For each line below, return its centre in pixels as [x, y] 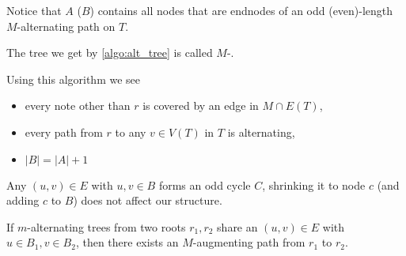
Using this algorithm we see [74, 79]
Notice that [34, 10]
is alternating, [261, 132]
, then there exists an [127, 242]
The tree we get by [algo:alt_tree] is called [110, 53]
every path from [64, 132]
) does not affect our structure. [148, 200]
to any [131, 132]
